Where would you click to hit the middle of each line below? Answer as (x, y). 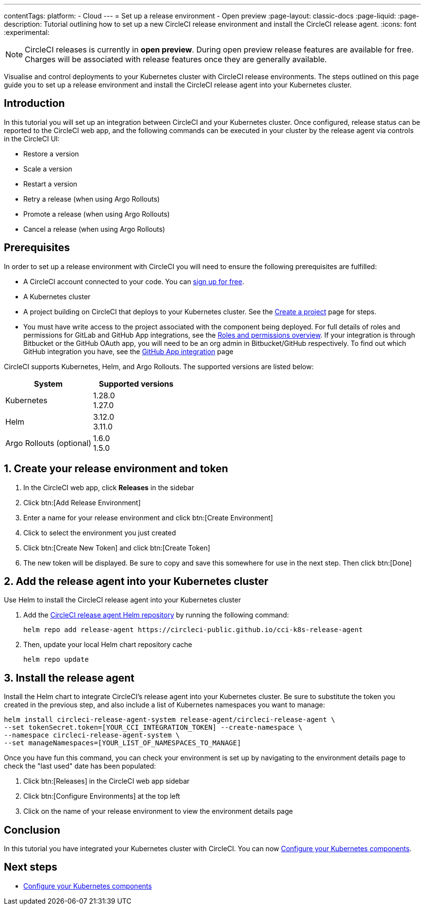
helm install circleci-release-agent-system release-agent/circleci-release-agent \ (170, 720)
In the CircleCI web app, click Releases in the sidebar (109, 487)
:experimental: (27, 32)
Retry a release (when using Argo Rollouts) (92, 199)
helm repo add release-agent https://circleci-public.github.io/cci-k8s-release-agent (193, 630)
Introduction (34, 103)
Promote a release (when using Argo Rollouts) (97, 214)
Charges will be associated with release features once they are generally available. (176, 59)
